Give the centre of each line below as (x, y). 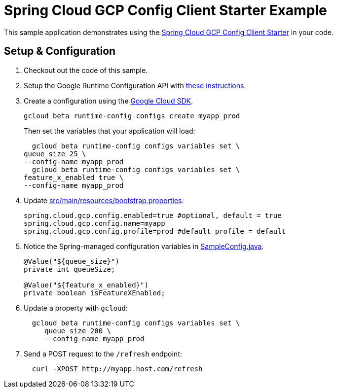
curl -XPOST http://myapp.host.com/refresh (117, 369)
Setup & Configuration (60, 51)
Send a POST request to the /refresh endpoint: (103, 354)
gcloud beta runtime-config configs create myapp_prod (132, 116)
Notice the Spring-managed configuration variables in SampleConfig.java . (144, 246)
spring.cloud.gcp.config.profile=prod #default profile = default (155, 231)
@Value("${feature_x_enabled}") (86, 285)
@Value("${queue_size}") (72, 261)
